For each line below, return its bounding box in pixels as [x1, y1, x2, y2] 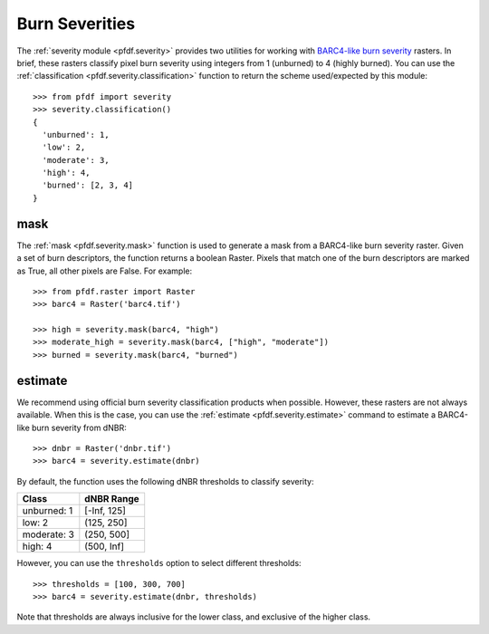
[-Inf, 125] [84, 504, 127, 517]
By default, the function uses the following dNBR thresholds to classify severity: [16, 475, 314, 486]
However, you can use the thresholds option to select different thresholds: [16, 558, 302, 569]
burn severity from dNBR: [32, 422, 127, 433]
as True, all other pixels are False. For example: [16, 265, 193, 276]
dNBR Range [84, 493, 139, 505]
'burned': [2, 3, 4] [42, 180, 134, 190]
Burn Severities [16, 14, 136, 34]
